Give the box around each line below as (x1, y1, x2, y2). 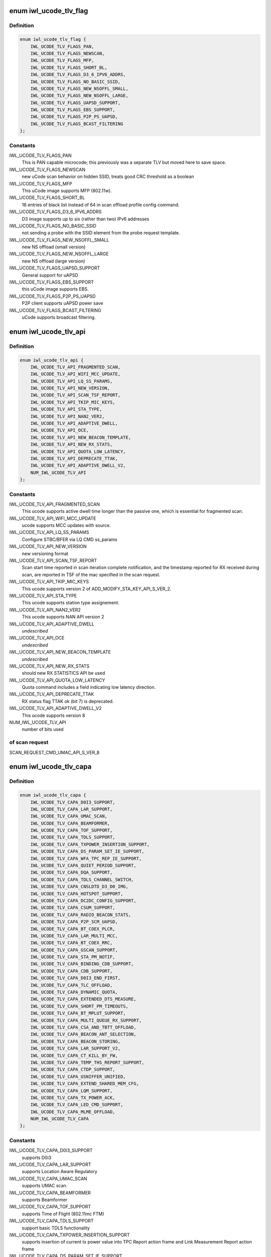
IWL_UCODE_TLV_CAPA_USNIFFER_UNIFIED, (30, 1073, 126, 1080)
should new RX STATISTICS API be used (22, 670, 105, 676)
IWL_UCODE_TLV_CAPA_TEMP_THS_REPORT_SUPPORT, (30, 1059, 145, 1065)
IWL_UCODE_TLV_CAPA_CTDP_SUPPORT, (30, 1066, 115, 1072)
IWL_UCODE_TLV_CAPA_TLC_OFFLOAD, (30, 982, 113, 988)
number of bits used (22, 727, 64, 733)
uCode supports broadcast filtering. (22, 314, 96, 320)
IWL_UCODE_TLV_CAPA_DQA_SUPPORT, (30, 870, 113, 875)
